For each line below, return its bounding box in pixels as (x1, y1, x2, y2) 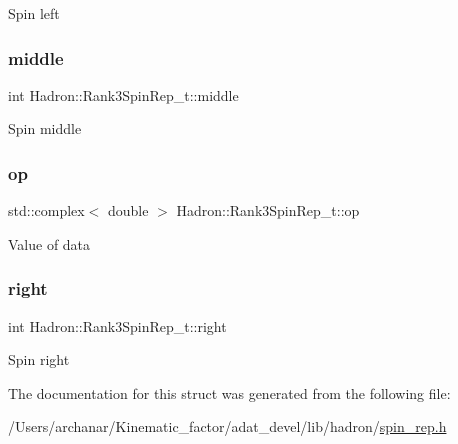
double (108, 200, 149, 221)
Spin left (8, 3, 60, 23)
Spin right (8, 349, 70, 370)
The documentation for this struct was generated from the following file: (8, 382, 451, 403)
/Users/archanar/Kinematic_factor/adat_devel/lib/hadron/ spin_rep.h (8, 416, 447, 437)
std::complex (8, 200, 85, 221)
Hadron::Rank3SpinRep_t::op (176, 200, 360, 221)
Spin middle (8, 118, 82, 139)
